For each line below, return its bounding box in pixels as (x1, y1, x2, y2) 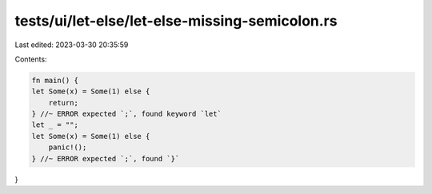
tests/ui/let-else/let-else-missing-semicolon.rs (14, 12, 338, 30)
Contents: (14, 54, 47, 64)
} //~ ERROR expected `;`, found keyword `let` (31, 109, 222, 119)
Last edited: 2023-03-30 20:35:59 (14, 40, 129, 49)
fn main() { (31, 76, 79, 85)
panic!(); (48, 143, 87, 152)
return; (48, 98, 79, 107)
